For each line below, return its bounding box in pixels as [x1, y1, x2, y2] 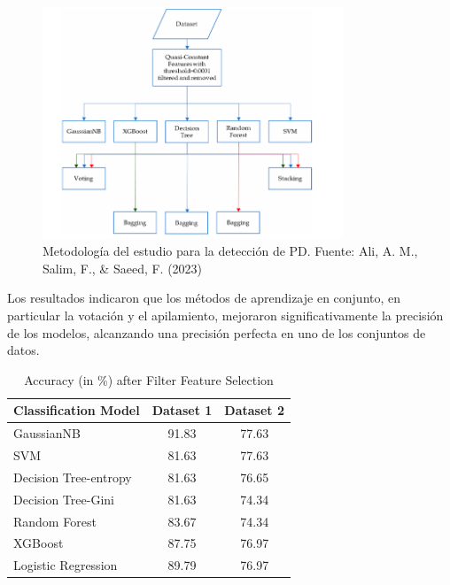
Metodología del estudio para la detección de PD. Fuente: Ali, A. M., [43, 242, 418, 260]
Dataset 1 [151, 401, 213, 420]
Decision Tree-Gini [13, 489, 114, 508]
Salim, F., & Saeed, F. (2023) [43, 258, 203, 277]
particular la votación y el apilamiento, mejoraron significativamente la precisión [7, 305, 444, 324]
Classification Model [13, 401, 140, 420]
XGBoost [13, 534, 64, 552]
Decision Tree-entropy [13, 467, 132, 486]
